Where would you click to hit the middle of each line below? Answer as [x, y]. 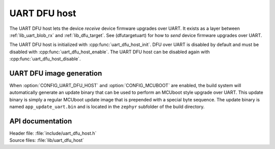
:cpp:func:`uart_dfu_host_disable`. [45, 59]
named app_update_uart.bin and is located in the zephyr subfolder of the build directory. [107, 107]
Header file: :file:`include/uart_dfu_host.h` [53, 133]
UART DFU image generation [56, 73]
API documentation [41, 121]
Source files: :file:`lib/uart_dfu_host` [47, 140]
